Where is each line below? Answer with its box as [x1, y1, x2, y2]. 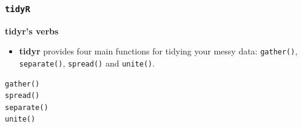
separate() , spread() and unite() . [19, 57, 155, 70]
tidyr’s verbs [5, 24, 59, 37]
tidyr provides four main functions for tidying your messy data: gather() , [19, 45, 298, 57]
